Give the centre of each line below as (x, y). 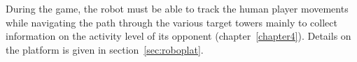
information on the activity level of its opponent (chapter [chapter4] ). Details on (178, 36)
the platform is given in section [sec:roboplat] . (105, 49)
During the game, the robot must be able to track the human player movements (177, 8)
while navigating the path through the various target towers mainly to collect (171, 22)
